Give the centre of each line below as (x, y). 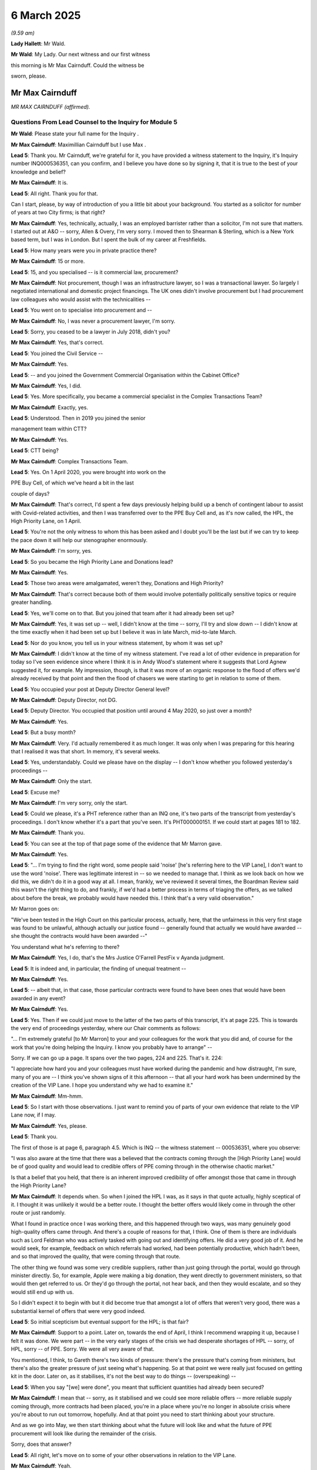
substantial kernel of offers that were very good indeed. (78, 1311)
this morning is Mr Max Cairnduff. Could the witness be (77, 65)
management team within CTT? (49, 429)
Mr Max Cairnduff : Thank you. (48, 833)
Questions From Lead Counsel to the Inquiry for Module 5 (94, 122)
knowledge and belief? (38, 172)
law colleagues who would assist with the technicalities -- (81, 299)
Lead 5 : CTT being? (35, 450)
